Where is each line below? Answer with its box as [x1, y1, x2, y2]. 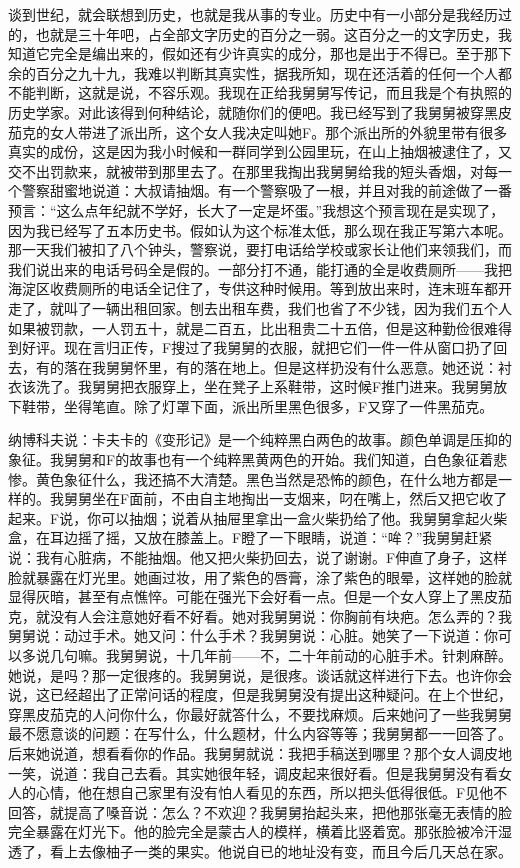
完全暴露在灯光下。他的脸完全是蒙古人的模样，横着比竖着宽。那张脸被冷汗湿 [8, 821, 512, 842]
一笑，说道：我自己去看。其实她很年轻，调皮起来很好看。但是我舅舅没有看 [8, 762, 498, 783]
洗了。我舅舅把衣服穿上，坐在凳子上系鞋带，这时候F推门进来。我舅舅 [35, 376, 494, 397]
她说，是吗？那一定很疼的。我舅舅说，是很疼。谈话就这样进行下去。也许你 [8, 664, 498, 685]
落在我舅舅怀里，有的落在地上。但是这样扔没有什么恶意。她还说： [63, 356, 498, 377]
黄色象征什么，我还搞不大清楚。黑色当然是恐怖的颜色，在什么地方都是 [35, 468, 498, 489]
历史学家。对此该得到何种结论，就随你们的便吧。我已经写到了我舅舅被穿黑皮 [8, 101, 512, 122]
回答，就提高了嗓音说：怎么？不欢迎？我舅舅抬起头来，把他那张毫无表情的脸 [8, 801, 512, 822]
